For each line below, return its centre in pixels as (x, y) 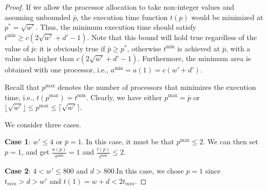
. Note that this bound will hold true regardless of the (172, 37)
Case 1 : (18, 141)
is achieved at (199, 48)
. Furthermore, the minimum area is (194, 58)
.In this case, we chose (149, 171)
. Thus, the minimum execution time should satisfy (116, 27)
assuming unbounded (38, 17)
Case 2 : (18, 171)
